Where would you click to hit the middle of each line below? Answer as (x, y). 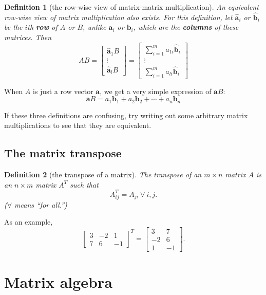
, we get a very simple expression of (156, 91)
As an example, (28, 222)
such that (84, 184)
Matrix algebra (58, 282)
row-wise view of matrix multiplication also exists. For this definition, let (118, 17)
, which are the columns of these (186, 27)
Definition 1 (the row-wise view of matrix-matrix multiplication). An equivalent (131, 7)
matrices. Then (28, 37)
